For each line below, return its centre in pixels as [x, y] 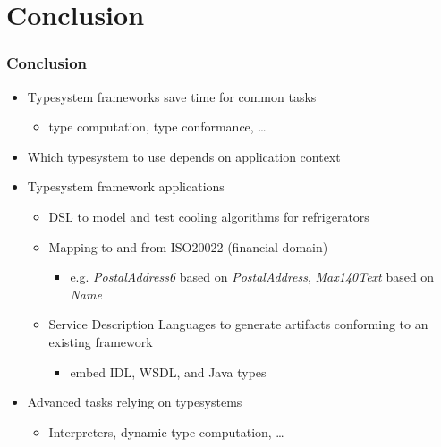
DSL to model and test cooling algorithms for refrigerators [209, 216]
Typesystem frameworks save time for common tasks [172, 96]
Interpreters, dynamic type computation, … [166, 431]
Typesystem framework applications [126, 186]
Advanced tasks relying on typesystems [135, 402]
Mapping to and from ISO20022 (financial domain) [188, 246]
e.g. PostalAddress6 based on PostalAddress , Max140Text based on [252, 277]
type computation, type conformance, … [157, 127]
